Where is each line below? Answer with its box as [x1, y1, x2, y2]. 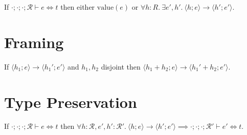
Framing [4, 31, 64, 52]
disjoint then [101, 61, 141, 72]
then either [60, 2, 95, 12]
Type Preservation [4, 91, 137, 112]
